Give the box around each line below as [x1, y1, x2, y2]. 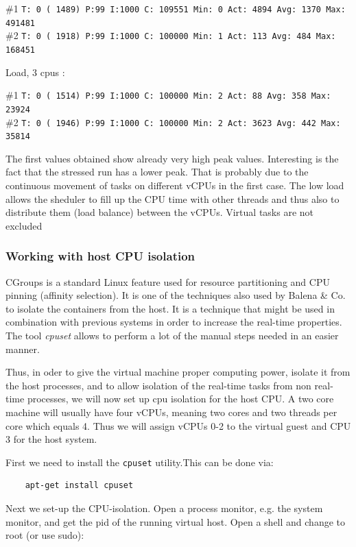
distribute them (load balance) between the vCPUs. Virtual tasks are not [5, 205, 314, 219]
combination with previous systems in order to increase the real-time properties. [5, 315, 342, 329]
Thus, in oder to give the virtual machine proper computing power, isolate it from [5, 365, 351, 379]
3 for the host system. [5, 432, 97, 446]
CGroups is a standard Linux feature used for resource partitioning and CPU [5, 274, 330, 289]
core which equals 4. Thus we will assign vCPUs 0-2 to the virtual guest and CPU [5, 418, 351, 433]
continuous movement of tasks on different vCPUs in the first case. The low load [5, 178, 344, 193]
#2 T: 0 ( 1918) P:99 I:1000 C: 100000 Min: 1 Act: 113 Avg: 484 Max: [5, 28, 336, 42]
